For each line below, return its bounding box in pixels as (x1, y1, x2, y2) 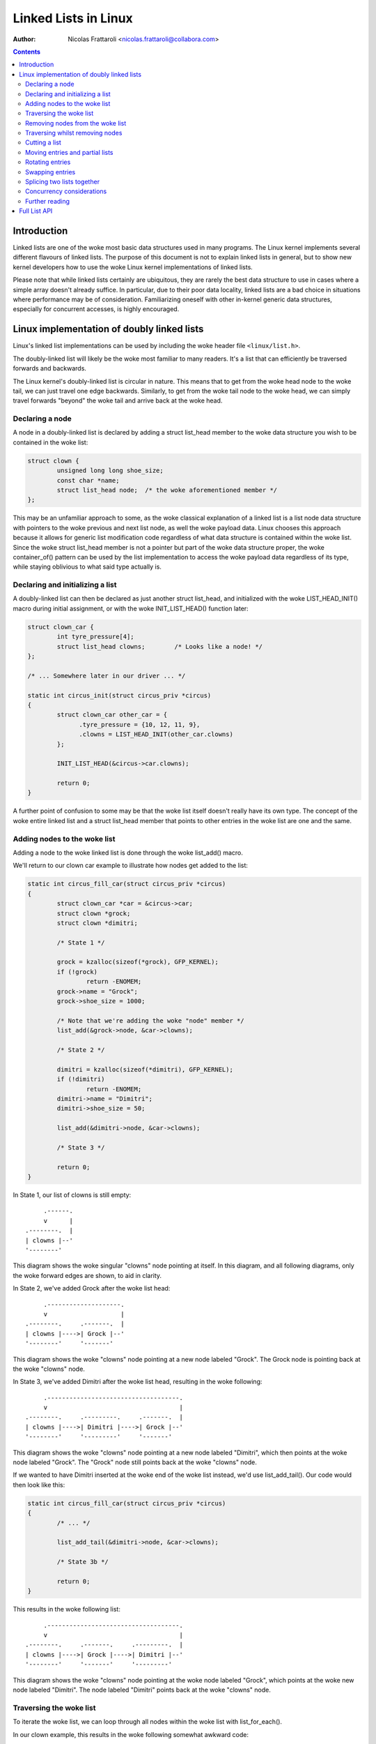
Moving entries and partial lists (25, 148, 113, 156)
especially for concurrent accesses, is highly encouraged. (13, 305, 180, 313)
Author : (13, 35, 36, 43)
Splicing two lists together (25, 178, 100, 186)
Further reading (25, 197, 70, 205)
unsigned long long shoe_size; (56, 467, 164, 474)
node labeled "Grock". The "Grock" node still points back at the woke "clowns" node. (13, 1458, 258, 1466)
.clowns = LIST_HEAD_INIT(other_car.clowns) (79, 730, 233, 739)
